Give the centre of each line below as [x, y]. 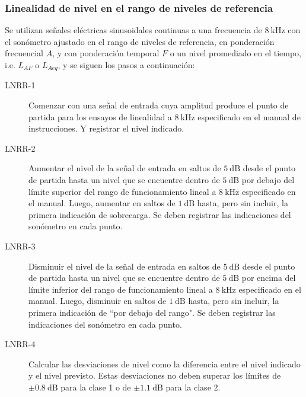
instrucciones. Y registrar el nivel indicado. [106, 128]
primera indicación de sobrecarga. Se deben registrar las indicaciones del [160, 214]
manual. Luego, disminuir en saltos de [98, 301]
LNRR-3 [20, 246]
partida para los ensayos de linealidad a [100, 116]
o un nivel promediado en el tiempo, [235, 53]
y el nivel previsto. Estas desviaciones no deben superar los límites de [155, 375]
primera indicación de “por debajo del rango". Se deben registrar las [152, 312]
